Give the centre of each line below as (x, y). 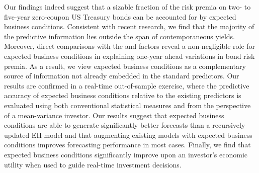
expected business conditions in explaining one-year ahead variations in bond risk (129, 56)
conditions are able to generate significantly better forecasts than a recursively (125, 125)
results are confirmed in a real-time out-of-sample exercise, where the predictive (127, 85)
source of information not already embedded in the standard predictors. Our (122, 76)
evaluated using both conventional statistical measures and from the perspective (127, 105)
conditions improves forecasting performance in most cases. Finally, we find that (127, 145)
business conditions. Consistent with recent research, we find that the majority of (129, 26)
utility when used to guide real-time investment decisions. (93, 164)
